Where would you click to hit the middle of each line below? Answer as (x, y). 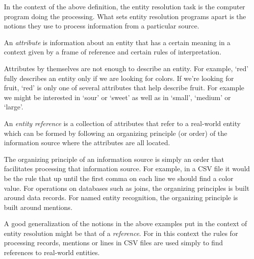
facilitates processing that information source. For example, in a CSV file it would (127, 168)
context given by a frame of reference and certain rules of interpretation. (113, 52)
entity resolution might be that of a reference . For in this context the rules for (121, 233)
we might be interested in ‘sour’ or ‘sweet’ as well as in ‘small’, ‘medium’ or (117, 97)
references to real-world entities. (52, 252)
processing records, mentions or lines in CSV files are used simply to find (114, 243)
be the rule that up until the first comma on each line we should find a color (119, 178)
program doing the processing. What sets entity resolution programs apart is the (125, 16)
